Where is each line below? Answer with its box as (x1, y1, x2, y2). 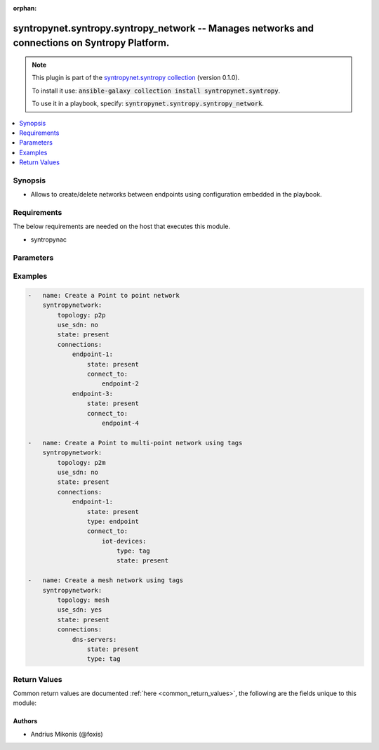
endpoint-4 (102, 419, 140, 427)
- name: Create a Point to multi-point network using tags (27, 439, 243, 447)
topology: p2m (57, 459, 106, 466)
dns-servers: (72, 636, 117, 643)
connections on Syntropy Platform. (13, 37, 170, 49)
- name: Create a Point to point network (27, 291, 180, 299)
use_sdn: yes (57, 606, 102, 614)
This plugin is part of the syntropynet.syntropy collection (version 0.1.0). (32, 74, 240, 82)
